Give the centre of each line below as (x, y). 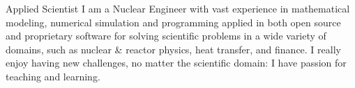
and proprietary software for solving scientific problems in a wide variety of (166, 36)
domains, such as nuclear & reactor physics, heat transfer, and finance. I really (173, 49)
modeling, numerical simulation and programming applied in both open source (173, 22)
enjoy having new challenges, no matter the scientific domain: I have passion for (176, 63)
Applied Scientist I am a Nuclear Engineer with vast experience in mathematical (178, 8)
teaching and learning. (53, 76)
